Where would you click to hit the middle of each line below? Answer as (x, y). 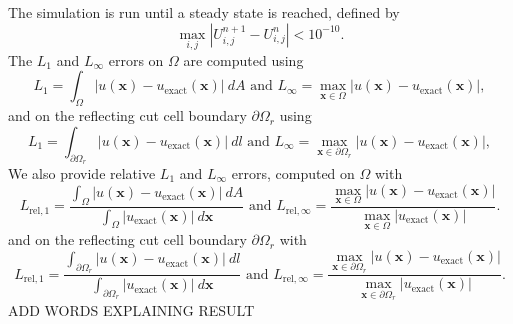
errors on (136, 59)
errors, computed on (293, 173)
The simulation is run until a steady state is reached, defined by (204, 12)
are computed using (243, 59)
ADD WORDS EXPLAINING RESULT (131, 309)
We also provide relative (82, 173)
